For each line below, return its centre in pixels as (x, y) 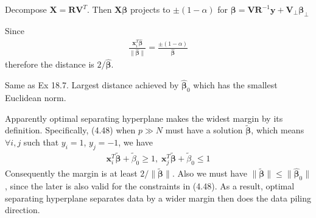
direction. (23, 210)
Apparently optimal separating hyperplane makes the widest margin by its (144, 118)
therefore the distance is (50, 64)
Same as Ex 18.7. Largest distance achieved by (92, 85)
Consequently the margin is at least (71, 173)
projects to (150, 9)
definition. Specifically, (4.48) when (70, 130)
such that (41, 142)
